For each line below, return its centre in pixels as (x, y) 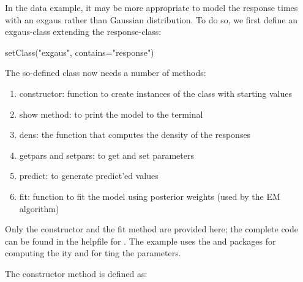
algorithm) (39, 208)
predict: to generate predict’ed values (89, 176)
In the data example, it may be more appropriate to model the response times (151, 7)
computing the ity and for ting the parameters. (93, 253)
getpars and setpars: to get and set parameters (107, 155)
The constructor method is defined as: (76, 273)
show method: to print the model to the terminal (111, 114)
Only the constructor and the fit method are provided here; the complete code (151, 229)
